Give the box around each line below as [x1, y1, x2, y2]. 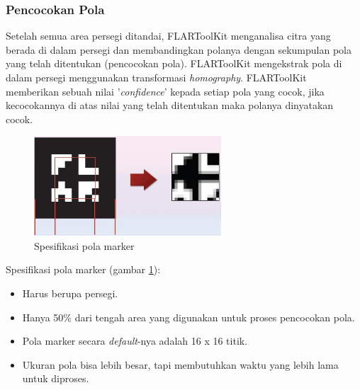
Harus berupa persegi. [22, 286, 118, 301]
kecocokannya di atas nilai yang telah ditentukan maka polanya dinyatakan [6, 98, 334, 113]
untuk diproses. [22, 371, 89, 386]
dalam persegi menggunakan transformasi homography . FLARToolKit [6, 70, 307, 84]
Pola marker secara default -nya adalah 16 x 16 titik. [22, 333, 248, 348]
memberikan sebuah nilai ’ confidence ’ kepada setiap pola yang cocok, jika [6, 84, 325, 98]
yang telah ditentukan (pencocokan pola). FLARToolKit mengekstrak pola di [6, 56, 342, 71]
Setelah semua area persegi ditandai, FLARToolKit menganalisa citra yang [6, 28, 331, 43]
